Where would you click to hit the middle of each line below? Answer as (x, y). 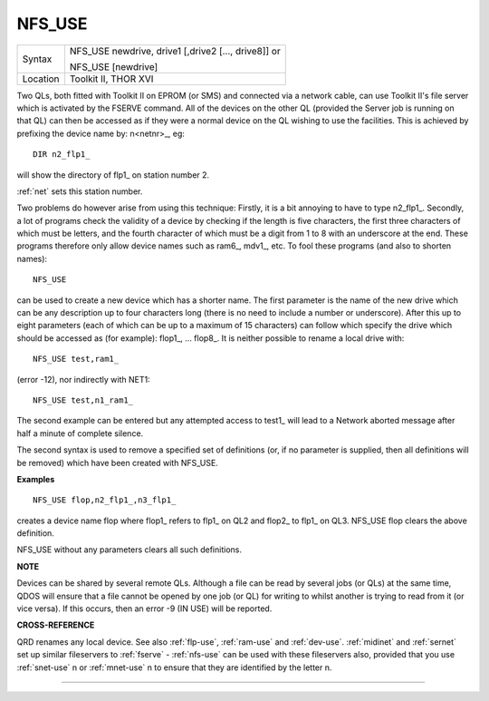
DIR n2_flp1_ (62, 155)
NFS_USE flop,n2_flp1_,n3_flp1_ (105, 500)
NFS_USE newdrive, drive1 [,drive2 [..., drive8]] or (175, 51)
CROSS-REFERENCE (56, 625)
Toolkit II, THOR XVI (111, 79)
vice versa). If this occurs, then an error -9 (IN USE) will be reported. (144, 609)
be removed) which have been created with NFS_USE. (118, 462)
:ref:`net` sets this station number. (80, 191)
